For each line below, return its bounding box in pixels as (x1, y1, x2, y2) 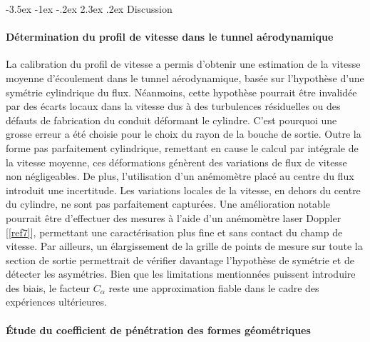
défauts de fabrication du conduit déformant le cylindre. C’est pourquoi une (6, 112, 337, 127)
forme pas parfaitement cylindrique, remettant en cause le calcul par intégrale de (6, 140, 359, 155)
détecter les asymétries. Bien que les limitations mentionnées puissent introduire (6, 266, 356, 281)
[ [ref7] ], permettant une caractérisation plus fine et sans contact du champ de (6, 224, 343, 239)
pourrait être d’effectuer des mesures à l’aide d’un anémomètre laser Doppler (6, 210, 341, 225)
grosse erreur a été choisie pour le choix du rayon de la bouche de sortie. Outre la (6, 126, 361, 141)
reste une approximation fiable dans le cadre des (108, 280, 319, 295)
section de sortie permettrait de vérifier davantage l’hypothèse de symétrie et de (6, 252, 354, 267)
